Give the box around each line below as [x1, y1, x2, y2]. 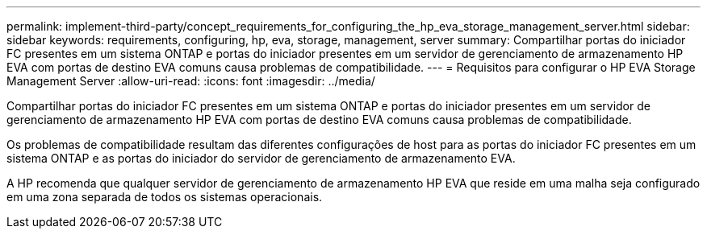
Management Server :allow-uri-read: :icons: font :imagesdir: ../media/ [6, 74, 375, 88]
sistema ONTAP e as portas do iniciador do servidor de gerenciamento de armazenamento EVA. [6, 151, 516, 165]
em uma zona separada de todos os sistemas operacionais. [6, 190, 323, 204]
